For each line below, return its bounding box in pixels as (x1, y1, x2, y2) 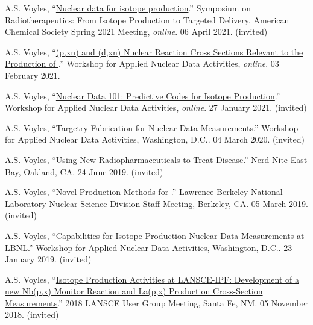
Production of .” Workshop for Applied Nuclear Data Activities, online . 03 (5, 57, 279, 70)
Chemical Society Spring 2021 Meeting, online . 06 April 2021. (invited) (5, 25, 268, 38)
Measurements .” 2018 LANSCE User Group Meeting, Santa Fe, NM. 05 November (5, 296, 309, 309)
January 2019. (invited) (5, 253, 92, 265)
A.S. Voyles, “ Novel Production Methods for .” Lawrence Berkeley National (5, 185, 283, 198)
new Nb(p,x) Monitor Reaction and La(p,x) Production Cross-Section (5, 285, 263, 297)
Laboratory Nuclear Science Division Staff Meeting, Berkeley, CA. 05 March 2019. (5, 197, 308, 209)
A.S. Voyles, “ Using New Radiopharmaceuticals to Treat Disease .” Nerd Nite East (5, 153, 308, 166)
